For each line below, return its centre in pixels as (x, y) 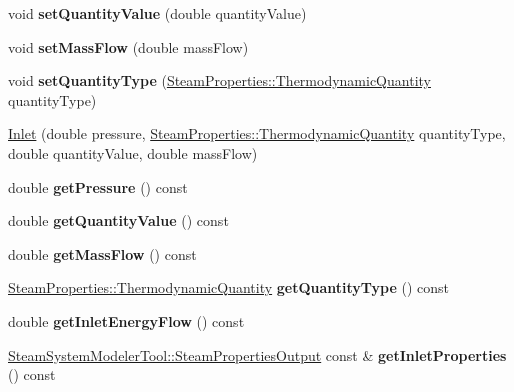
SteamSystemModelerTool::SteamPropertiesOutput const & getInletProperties (257, 354)
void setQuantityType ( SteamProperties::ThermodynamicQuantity (219, 80)
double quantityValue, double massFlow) (133, 152)
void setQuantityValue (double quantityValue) (157, 13)
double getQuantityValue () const (118, 220)
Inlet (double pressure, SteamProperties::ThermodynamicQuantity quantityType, (257, 133)
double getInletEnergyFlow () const (126, 320)
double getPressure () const (98, 186)
